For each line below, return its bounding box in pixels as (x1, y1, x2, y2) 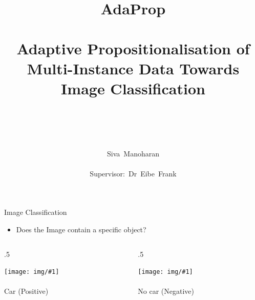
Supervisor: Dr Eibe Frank (90, 168, 177, 178)
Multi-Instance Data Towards (27, 58, 240, 79)
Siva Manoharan (107, 148, 159, 158)
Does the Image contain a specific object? (16, 224, 146, 234)
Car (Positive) (4, 286, 49, 296)
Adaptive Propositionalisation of (16, 37, 250, 58)
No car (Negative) (138, 286, 195, 296)
